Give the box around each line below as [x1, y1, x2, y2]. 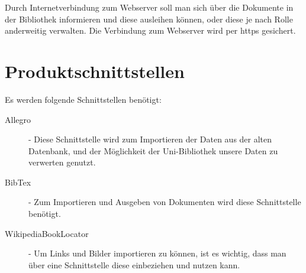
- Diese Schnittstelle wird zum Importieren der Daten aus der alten [28, 133, 272, 145]
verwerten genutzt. [28, 156, 96, 168]
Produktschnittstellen [5, 58, 185, 83]
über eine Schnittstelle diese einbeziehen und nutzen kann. [28, 258, 240, 271]
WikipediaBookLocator [5, 227, 89, 239]
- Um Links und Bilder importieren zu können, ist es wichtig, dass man [28, 247, 286, 259]
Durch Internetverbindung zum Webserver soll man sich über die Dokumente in [5, 1, 294, 13]
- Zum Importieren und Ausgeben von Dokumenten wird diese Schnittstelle [28, 196, 301, 208]
